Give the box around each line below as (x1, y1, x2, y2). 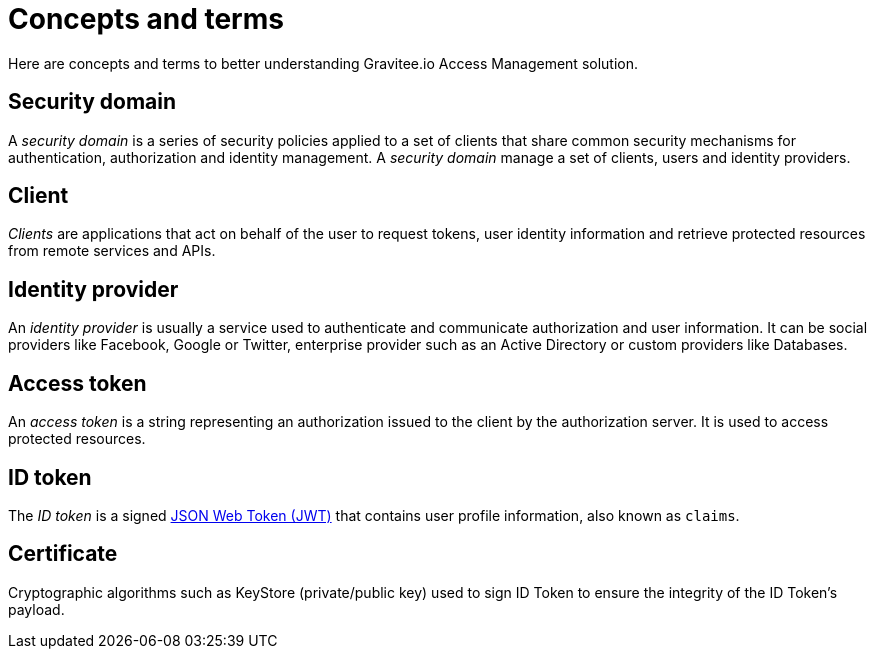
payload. (8, 600, 65, 618)
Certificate (8, 541, 118, 567)
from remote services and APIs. (8, 242, 216, 260)
